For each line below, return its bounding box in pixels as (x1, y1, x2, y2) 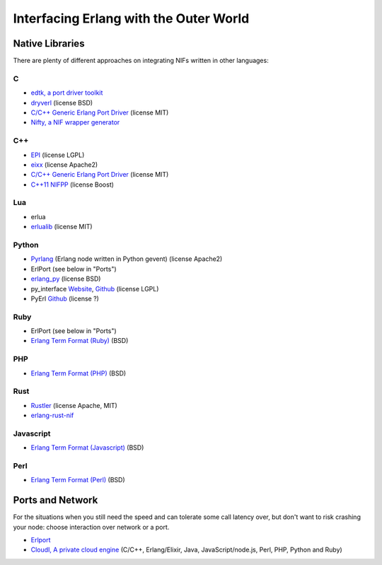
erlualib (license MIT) (30, 223, 93, 231)
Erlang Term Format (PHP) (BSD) (30, 368, 127, 378)
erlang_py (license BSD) (30, 274, 101, 283)
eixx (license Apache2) (30, 160, 98, 169)
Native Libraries (13, 37, 85, 49)
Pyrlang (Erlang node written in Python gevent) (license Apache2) (30, 255, 223, 263)
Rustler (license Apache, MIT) (30, 401, 118, 409)
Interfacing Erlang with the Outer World (13, 11, 250, 26)
